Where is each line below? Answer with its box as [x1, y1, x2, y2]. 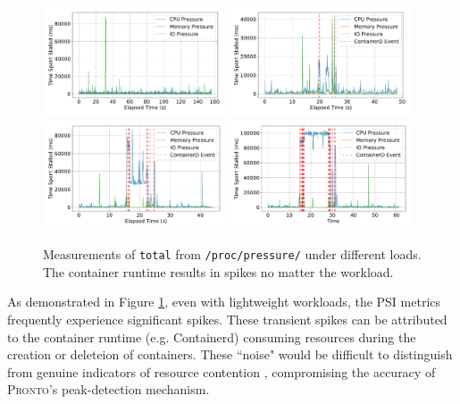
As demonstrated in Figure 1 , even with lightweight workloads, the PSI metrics [7, 292, 441, 311]
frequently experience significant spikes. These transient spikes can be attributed [7, 310, 447, 329]
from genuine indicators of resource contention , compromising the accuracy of [7, 362, 436, 381]
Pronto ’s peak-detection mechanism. [7, 380, 210, 399]
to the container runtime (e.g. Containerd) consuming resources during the [7, 327, 416, 346]
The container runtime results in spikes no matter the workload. [43, 262, 394, 281]
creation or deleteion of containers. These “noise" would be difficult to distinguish [7, 345, 453, 364]
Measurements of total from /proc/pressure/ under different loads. [43, 245, 422, 264]
